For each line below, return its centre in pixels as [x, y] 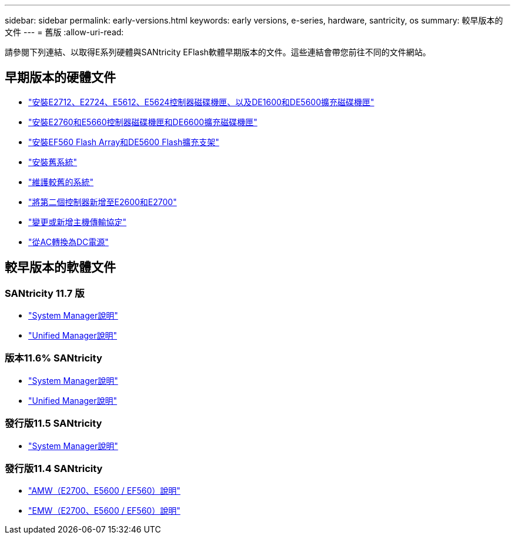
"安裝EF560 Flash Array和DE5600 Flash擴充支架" [124, 142]
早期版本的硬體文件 [60, 78]
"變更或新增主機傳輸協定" [78, 222]
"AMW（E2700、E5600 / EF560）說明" [104, 491]
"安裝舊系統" [53, 162]
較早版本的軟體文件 [60, 267]
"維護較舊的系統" [61, 182]
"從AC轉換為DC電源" [68, 242]
